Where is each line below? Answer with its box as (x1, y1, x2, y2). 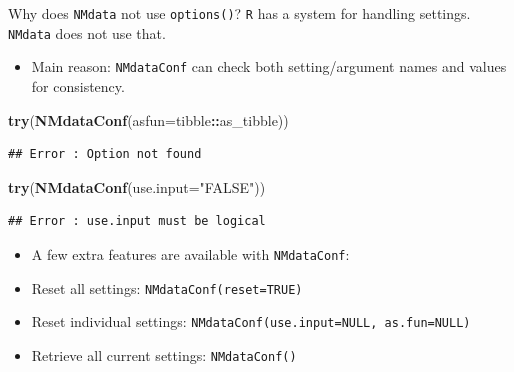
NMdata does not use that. (8, 22, 166, 43)
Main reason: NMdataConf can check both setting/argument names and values (31, 56, 507, 77)
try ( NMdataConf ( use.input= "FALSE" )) (8, 176, 266, 197)
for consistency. (31, 75, 125, 96)
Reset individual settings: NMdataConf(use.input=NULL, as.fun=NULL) (31, 311, 471, 332)
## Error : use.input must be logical (8, 214, 266, 229)
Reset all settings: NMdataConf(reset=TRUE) (31, 277, 303, 298)
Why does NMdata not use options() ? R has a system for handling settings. (8, 3, 471, 23)
